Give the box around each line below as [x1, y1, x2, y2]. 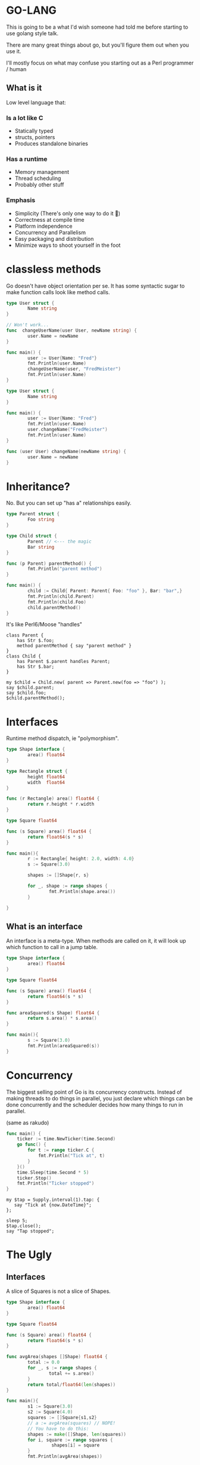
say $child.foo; [6, 690, 46, 696]
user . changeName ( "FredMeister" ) [27, 427, 108, 433]
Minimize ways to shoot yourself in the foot [14, 241, 121, 249]
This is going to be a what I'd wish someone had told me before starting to [6, 23, 189, 30]
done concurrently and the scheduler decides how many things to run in [6, 1101, 183, 1108]
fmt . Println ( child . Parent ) [27, 593, 95, 600]
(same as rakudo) [6, 1119, 49, 1126]
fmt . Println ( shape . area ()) [48, 888, 116, 894]
